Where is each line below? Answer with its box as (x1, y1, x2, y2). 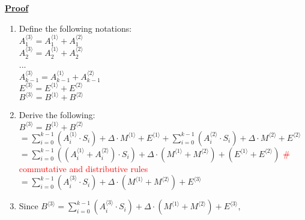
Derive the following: (19, 109, 95, 121)
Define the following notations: (19, 22, 132, 34)
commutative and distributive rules (19, 162, 148, 174)
